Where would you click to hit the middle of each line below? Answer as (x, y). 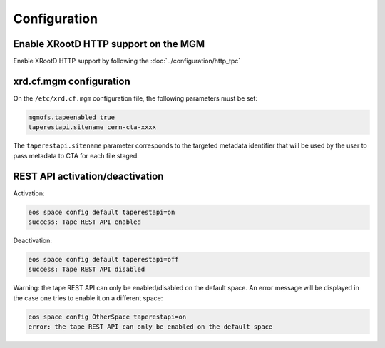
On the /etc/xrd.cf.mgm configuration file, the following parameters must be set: (135, 98)
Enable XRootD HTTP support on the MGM (109, 44)
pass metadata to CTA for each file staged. (76, 155)
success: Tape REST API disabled (87, 270)
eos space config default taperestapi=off (103, 259)
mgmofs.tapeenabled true (72, 117)
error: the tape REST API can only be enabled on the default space (150, 327)
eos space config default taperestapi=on (102, 212)
